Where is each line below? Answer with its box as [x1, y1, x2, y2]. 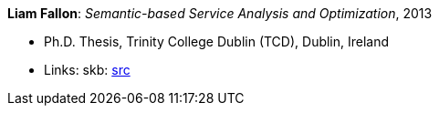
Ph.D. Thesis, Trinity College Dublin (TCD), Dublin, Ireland [44, 34, 390, 49]
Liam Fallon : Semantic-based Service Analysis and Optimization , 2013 [7, 5, 433, 21]
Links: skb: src [44, 62, 131, 77]
